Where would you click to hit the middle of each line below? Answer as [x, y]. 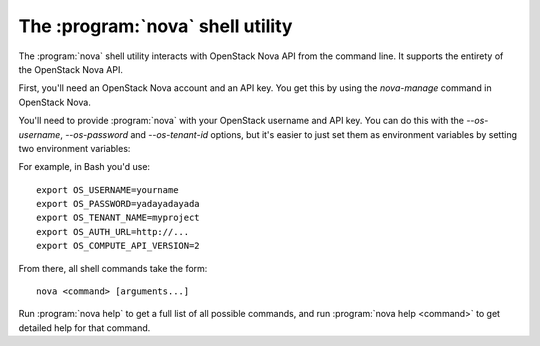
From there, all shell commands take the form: [113, 268]
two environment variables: [74, 148]
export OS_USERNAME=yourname [107, 189]
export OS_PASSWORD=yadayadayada [118, 204]
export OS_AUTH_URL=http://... [113, 231]
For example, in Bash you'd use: [84, 167]
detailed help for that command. [84, 327]
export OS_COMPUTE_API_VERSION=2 [118, 246]
